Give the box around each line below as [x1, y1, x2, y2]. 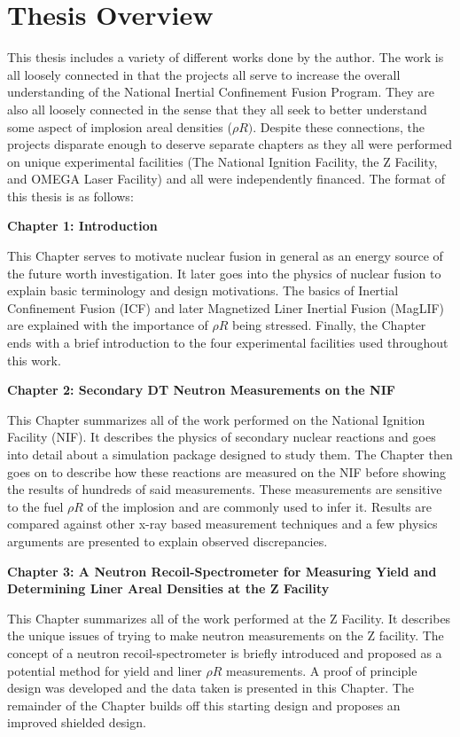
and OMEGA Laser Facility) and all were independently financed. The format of [7, 169, 446, 188]
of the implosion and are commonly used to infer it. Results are [87, 497, 432, 515]
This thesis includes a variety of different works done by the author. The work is [7, 48, 444, 67]
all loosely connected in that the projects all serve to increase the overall [7, 65, 401, 83]
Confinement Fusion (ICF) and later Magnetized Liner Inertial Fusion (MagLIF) [7, 298, 445, 317]
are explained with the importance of [7, 316, 208, 334]
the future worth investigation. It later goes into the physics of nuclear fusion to [7, 263, 441, 282]
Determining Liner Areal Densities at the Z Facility [7, 579, 330, 598]
